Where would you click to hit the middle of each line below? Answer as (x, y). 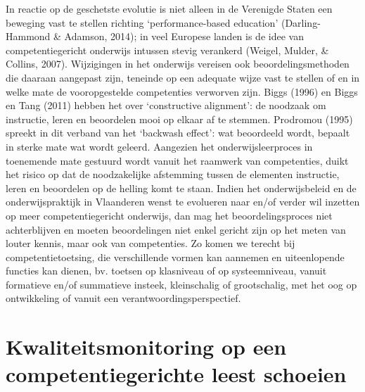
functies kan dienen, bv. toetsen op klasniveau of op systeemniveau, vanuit (166, 271)
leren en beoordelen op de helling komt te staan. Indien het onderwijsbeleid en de (181, 188)
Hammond (28, 36)
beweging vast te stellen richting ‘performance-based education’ (142, 22)
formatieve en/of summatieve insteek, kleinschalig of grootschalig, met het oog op (181, 284)
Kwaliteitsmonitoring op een (146, 347)
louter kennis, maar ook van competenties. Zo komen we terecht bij (151, 243)
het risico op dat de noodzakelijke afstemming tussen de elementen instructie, (173, 174)
